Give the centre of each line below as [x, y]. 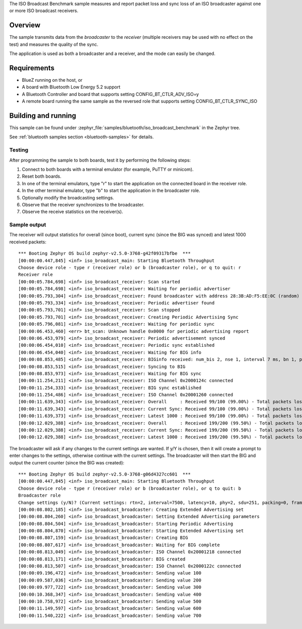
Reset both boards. [42, 176]
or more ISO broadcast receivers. [44, 11]
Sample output [28, 225]
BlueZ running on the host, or [52, 80]
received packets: [28, 242]
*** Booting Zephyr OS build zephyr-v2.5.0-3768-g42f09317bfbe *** [104, 253]
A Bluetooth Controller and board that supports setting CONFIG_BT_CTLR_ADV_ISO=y [110, 94]
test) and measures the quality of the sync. [54, 44]
